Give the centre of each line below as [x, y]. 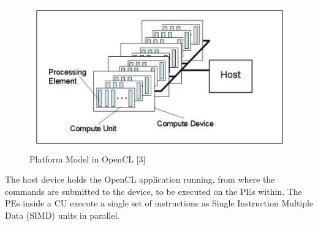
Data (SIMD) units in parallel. [62, 215]
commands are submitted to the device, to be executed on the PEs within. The [153, 191]
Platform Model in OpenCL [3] [88, 159]
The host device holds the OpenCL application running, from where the [140, 179]
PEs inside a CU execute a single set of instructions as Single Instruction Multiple [159, 203]
